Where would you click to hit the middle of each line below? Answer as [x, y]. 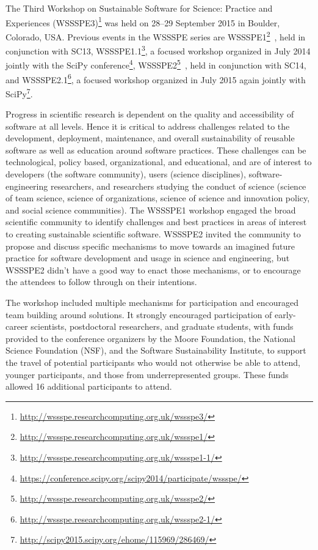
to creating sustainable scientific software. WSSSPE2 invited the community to [153, 234]
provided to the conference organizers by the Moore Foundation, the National [150, 338]
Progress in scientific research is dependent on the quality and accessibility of [150, 114]
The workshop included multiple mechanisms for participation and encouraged [152, 302]
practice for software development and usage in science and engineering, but [148, 258]
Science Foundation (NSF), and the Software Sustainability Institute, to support [156, 350]
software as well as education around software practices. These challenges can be [156, 150]
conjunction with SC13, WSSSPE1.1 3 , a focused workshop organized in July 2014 [158, 50]
